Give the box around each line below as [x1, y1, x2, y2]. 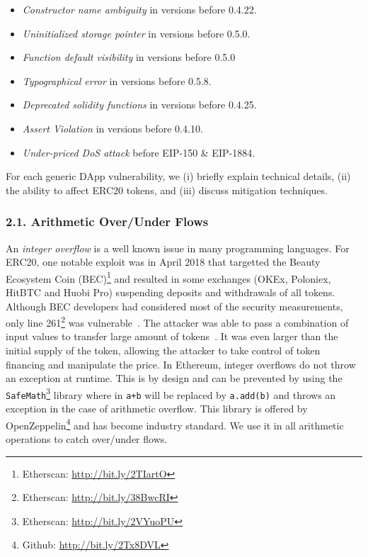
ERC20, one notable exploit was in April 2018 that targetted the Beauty [6, 254, 321, 269]
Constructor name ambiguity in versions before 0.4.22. [22, 2, 257, 16]
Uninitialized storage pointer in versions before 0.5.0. [22, 26, 251, 40]
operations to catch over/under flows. [6, 431, 168, 446]
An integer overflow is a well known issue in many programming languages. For [6, 240, 350, 255]
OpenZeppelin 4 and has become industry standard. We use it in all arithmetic [6, 415, 344, 432]
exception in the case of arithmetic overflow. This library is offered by [6, 401, 308, 416]
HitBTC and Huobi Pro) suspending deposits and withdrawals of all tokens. [6, 285, 335, 299]
